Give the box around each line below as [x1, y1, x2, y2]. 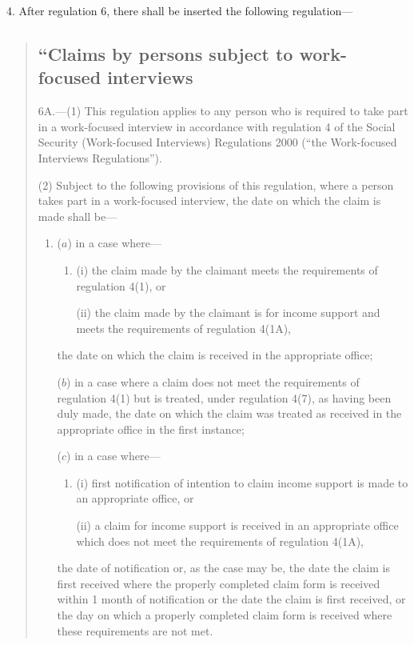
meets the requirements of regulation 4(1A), [76, 319, 291, 336]
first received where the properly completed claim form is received [57, 575, 380, 591]
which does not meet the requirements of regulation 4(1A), [76, 532, 364, 549]
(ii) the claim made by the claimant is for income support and [76, 304, 380, 321]
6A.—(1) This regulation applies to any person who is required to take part [38, 102, 408, 119]
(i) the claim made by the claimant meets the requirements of [76, 261, 378, 278]
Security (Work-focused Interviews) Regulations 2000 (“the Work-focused [38, 134, 397, 150]
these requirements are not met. [57, 622, 213, 639]
